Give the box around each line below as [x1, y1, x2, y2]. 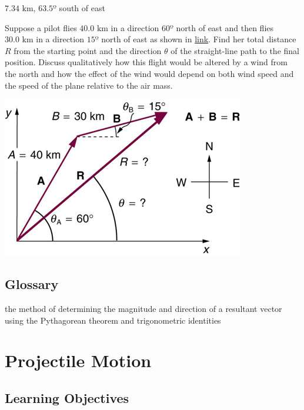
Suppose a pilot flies [5, 21, 77, 33]
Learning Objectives [5, 388, 129, 406]
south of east [59, 2, 105, 14]
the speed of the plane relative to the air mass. [5, 79, 173, 91]
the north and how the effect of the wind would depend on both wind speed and [5, 67, 294, 79]
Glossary [5, 275, 59, 293]
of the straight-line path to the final [171, 44, 299, 56]
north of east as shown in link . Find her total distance [101, 33, 296, 45]
